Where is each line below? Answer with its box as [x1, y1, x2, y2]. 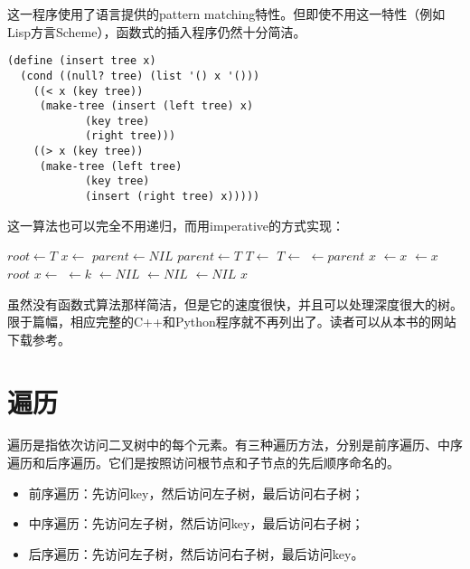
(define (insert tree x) [7, 54, 156, 68]
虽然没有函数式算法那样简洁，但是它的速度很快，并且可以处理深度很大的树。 [7, 294, 463, 313]
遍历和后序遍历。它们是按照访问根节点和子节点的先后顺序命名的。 [7, 453, 399, 472]
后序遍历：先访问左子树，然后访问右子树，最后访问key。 [28, 544, 364, 563]
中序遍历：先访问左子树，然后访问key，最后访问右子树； [28, 514, 364, 533]
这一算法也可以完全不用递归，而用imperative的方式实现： [7, 215, 344, 234]
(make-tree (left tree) [39, 159, 183, 173]
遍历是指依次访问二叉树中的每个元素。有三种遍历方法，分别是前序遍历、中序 [7, 435, 463, 454]
